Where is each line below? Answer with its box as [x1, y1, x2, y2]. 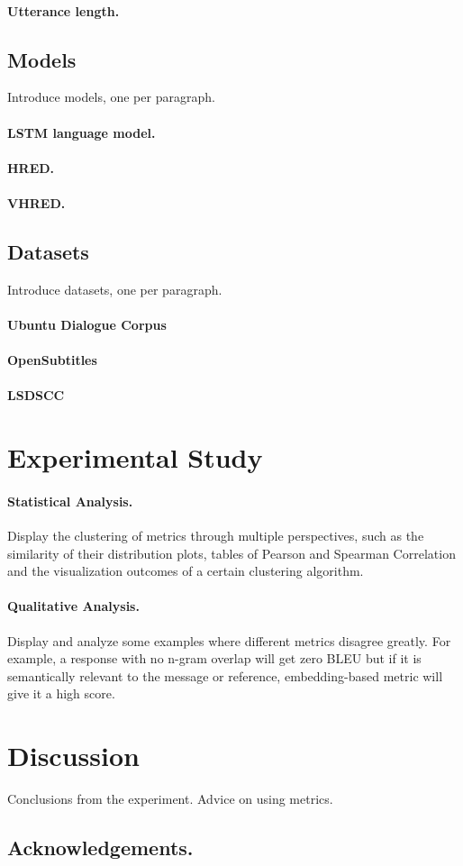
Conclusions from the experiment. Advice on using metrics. [7, 789, 333, 808]
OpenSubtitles [7, 351, 97, 369]
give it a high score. [7, 684, 115, 703]
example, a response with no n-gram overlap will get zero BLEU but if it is [7, 649, 422, 668]
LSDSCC [7, 386, 65, 405]
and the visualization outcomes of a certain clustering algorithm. [7, 561, 364, 580]
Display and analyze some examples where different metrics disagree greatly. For [7, 631, 451, 650]
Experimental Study [7, 439, 263, 476]
